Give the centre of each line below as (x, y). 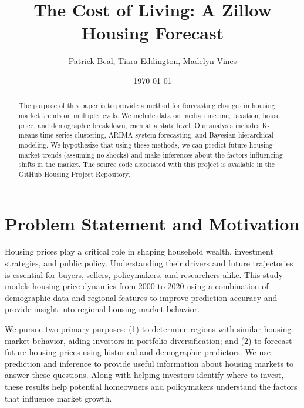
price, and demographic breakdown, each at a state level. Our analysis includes (139, 125)
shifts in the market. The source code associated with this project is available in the (146, 164)
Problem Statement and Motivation (152, 223)
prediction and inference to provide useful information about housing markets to (149, 363)
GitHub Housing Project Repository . (74, 174)
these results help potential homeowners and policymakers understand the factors (151, 387)
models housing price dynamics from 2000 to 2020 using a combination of (137, 286)
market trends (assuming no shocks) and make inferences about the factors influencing (151, 154)
